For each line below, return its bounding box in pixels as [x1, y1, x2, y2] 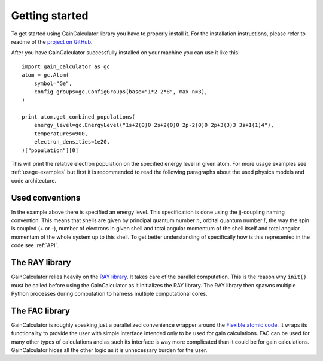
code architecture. [11, 177, 57, 184]
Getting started [11, 9, 89, 22]
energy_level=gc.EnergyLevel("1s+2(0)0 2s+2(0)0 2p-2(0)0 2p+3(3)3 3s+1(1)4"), [33, 122, 275, 129]
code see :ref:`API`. [11, 242, 59, 249]
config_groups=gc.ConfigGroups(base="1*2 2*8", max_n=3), [33, 88, 208, 95]
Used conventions [11, 192, 81, 203]
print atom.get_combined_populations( [22, 114, 136, 120]
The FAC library [11, 305, 70, 316]
